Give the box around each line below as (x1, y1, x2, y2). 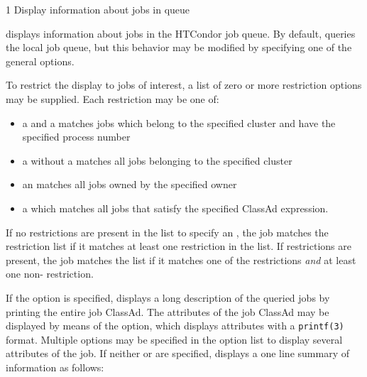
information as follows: (6, 359, 104, 374)
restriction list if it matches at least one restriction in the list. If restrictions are (6, 239, 351, 253)
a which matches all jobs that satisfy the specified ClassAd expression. (22, 200, 329, 215)
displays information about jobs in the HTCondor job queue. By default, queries (6, 26, 356, 40)
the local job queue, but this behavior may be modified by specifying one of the (6, 40, 352, 55)
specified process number (22, 129, 131, 144)
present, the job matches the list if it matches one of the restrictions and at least (6, 252, 356, 267)
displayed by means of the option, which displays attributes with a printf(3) (6, 318, 344, 333)
